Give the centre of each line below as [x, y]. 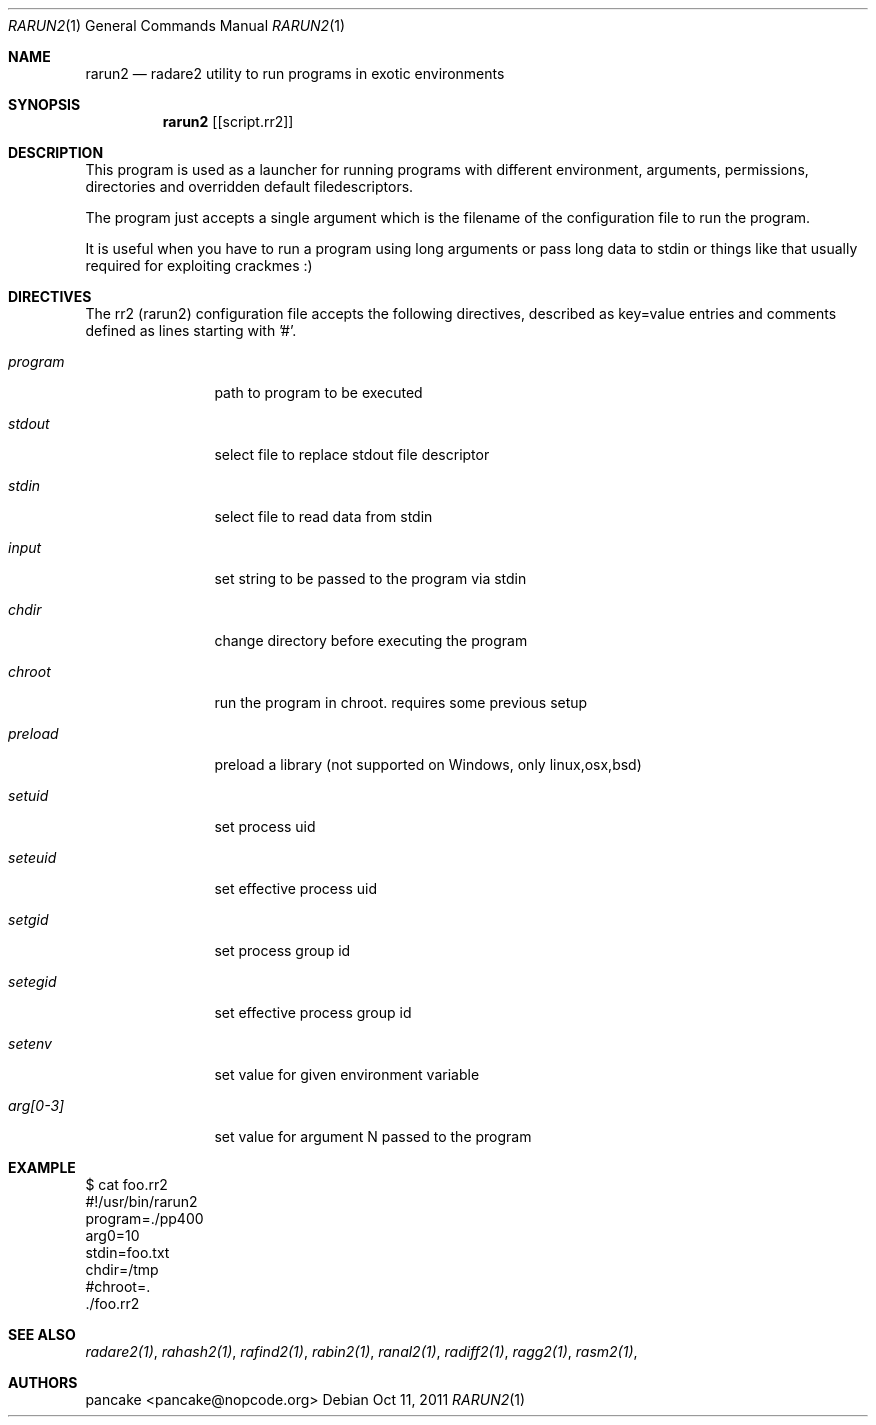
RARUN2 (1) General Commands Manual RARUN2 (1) [177, 25]
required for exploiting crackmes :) [199, 265]
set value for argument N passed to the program [373, 1136]
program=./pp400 [144, 1218]
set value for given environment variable [347, 1074]
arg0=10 [112, 1235]
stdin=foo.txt [127, 1252]
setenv [30, 1043]
